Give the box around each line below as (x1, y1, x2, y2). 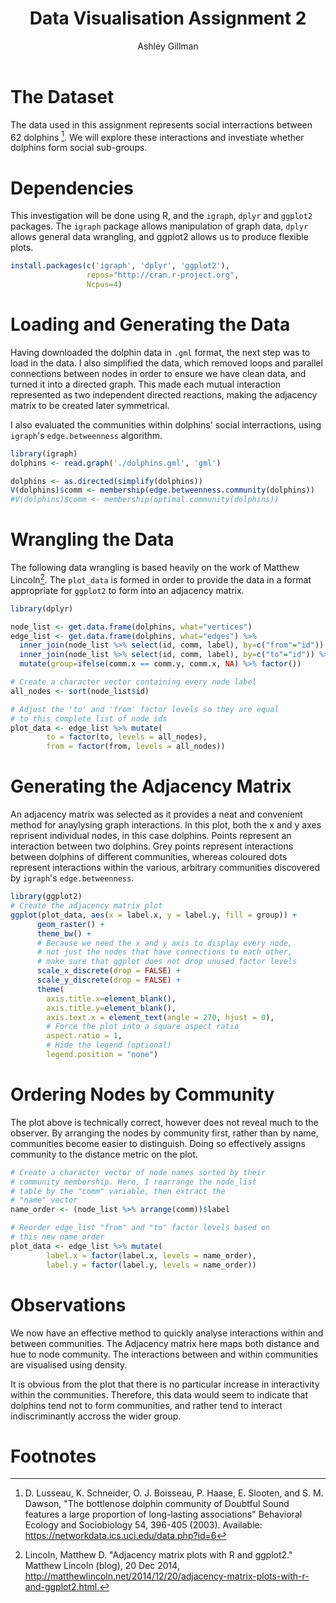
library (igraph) (10, 448, 78, 459)
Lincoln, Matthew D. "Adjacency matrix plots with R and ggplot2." (24, 1549, 293, 1561)
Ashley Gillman (137, 40, 199, 52)
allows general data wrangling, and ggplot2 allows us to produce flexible (10, 231, 309, 243)
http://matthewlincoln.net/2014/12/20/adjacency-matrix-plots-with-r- (24, 1570, 310, 1582)
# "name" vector (10, 1195, 78, 1206)
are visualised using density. (10, 1358, 128, 1371)
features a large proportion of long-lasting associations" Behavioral (24, 1508, 303, 1521)
